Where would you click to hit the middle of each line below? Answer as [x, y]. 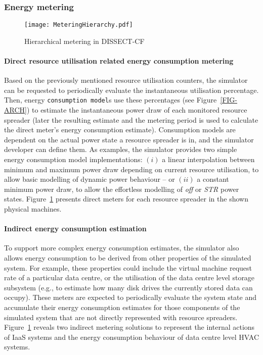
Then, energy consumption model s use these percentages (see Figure [111, 100]
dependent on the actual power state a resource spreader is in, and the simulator [129, 139]
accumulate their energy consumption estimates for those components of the [122, 307]
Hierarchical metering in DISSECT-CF [84, 41]
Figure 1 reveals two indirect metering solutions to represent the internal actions [129, 327]
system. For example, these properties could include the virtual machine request [128, 267]
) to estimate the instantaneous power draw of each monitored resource [137, 110]
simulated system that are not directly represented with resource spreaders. [121, 317]
